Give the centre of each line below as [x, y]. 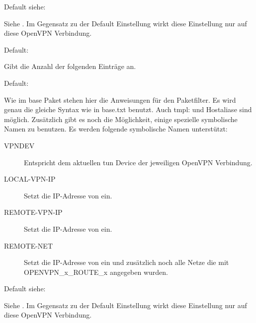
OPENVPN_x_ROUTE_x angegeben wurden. [96, 272]
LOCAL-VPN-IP [30, 179]
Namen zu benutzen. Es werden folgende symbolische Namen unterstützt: [116, 129]
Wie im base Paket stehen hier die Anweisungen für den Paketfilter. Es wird [120, 99]
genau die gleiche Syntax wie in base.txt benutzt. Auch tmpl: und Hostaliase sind [128, 109]
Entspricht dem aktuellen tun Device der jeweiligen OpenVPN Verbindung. [138, 162]
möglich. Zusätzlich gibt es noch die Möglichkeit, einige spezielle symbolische [121, 119]
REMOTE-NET [29, 245]
